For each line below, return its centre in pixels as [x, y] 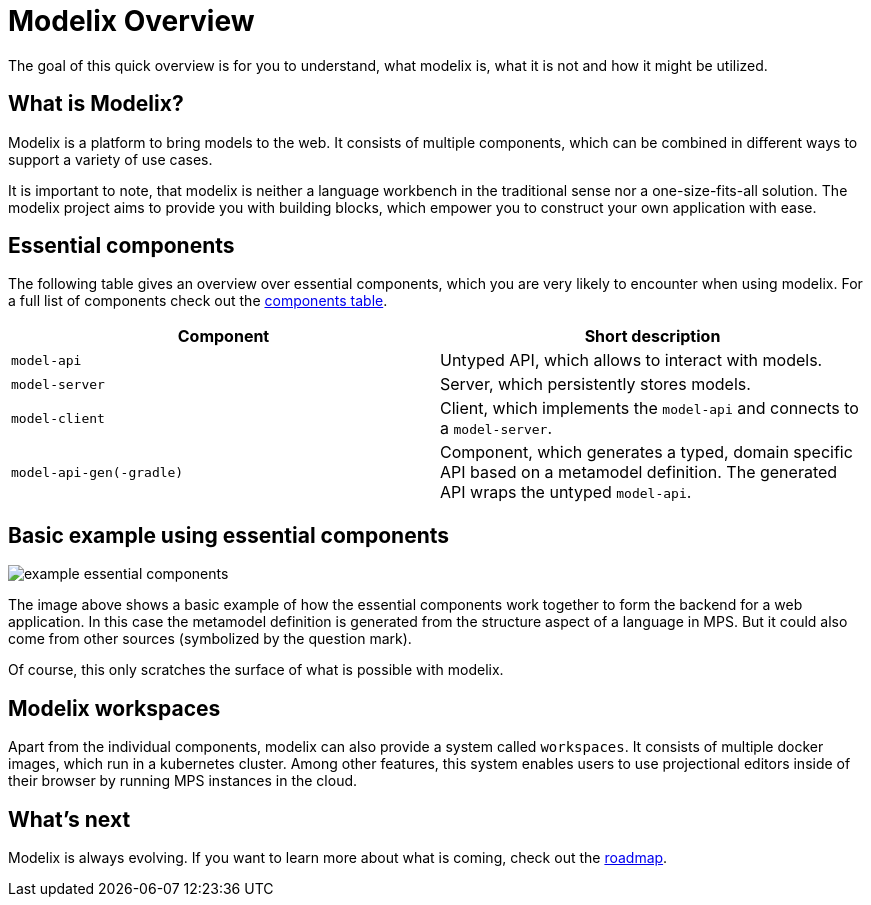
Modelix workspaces [114, 708]
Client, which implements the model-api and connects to [649, 408]
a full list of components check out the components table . [198, 301]
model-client [58, 418]
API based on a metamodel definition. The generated [639, 472]
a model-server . [496, 428]
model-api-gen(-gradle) [97, 472]
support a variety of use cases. [110, 159]
